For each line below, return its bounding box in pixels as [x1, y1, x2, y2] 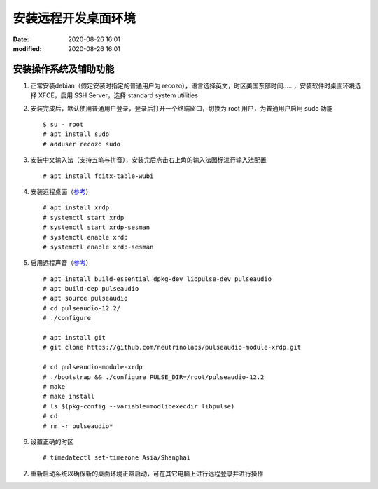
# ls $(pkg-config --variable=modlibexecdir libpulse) [43, 402, 235, 410]
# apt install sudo [43, 130, 110, 138]
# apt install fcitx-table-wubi [43, 172, 154, 180]
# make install [43, 392, 95, 401]
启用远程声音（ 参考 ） [30, 259, 92, 267]
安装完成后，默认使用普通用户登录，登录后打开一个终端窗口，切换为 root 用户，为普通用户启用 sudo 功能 [30, 104, 333, 112]
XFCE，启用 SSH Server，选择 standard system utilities [38, 91, 199, 99]
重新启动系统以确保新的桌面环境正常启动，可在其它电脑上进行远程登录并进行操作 [30, 469, 264, 478]
